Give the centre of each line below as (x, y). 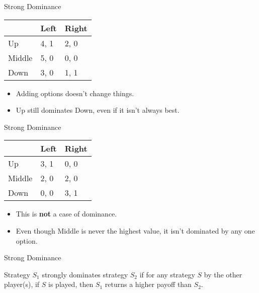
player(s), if (22, 284)
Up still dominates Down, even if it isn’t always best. (98, 110)
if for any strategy (167, 274)
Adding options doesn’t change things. (75, 93)
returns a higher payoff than (148, 284)
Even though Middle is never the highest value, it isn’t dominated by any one (135, 230)
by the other (223, 274)
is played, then (71, 284)
